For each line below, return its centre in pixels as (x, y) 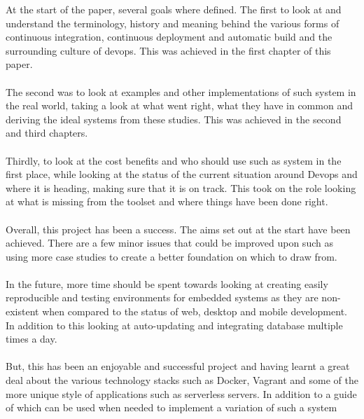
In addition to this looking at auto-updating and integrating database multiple (174, 325)
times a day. (31, 339)
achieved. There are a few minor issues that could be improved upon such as (169, 243)
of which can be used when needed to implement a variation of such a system (171, 407)
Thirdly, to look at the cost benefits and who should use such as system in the (174, 160)
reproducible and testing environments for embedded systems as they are (162, 297)
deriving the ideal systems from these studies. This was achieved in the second (174, 119)
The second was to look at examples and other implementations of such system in (181, 91)
